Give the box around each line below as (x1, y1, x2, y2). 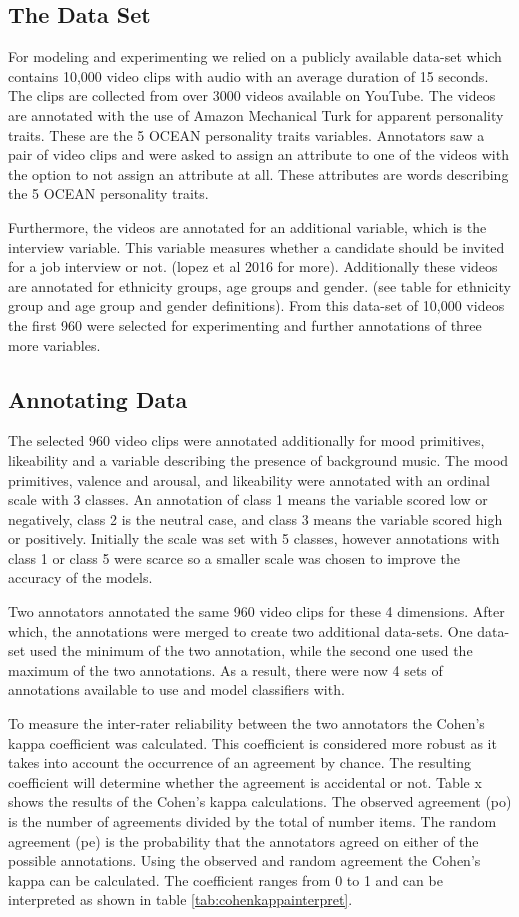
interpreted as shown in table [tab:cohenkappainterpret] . (8, 889, 353, 910)
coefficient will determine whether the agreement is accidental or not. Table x (8, 771, 482, 792)
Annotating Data (8, 383, 188, 414)
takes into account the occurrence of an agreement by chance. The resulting (8, 752, 472, 773)
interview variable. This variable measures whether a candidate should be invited (8, 236, 505, 257)
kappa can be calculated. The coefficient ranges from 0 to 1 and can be (8, 869, 443, 890)
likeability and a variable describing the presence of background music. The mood (8, 449, 509, 470)
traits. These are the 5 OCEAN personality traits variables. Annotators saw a (8, 124, 485, 145)
